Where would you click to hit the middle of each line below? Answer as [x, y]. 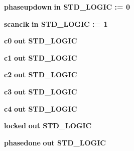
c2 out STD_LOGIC [41, 74]
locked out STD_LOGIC [48, 125]
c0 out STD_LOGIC [41, 41]
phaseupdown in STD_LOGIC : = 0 [67, 7]
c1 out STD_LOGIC [41, 57]
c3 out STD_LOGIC [41, 91]
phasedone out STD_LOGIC [55, 142]
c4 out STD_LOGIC [41, 108]
